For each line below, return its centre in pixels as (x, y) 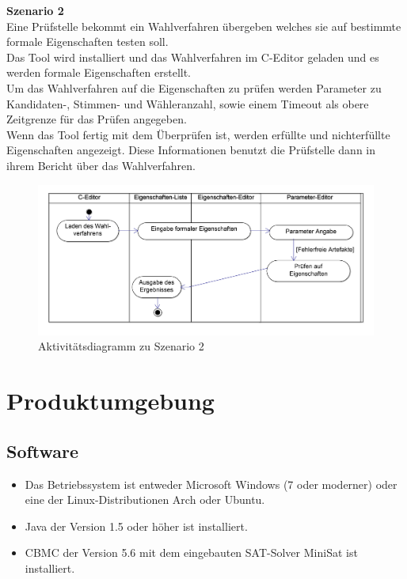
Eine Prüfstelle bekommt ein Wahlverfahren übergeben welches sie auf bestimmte (204, 26)
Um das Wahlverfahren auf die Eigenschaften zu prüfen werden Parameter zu (194, 87)
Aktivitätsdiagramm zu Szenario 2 (121, 346)
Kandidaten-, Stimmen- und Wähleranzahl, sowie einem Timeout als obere (188, 103)
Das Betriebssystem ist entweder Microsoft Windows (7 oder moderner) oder (211, 484)
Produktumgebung (110, 401)
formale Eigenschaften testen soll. (87, 42)
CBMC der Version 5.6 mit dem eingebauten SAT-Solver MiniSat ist (191, 553)
